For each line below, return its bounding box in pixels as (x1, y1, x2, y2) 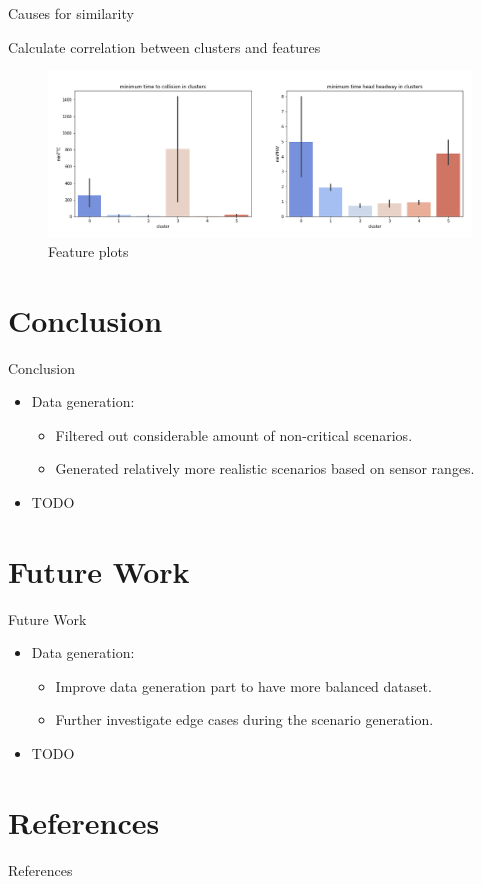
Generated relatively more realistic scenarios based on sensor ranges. (55, 458, 475, 479)
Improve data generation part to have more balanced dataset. (55, 675, 432, 696)
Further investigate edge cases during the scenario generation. (55, 709, 434, 730)
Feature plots (48, 240, 129, 261)
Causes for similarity (8, 3, 134, 23)
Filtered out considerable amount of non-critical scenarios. (55, 424, 413, 445)
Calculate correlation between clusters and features (8, 36, 321, 57)
